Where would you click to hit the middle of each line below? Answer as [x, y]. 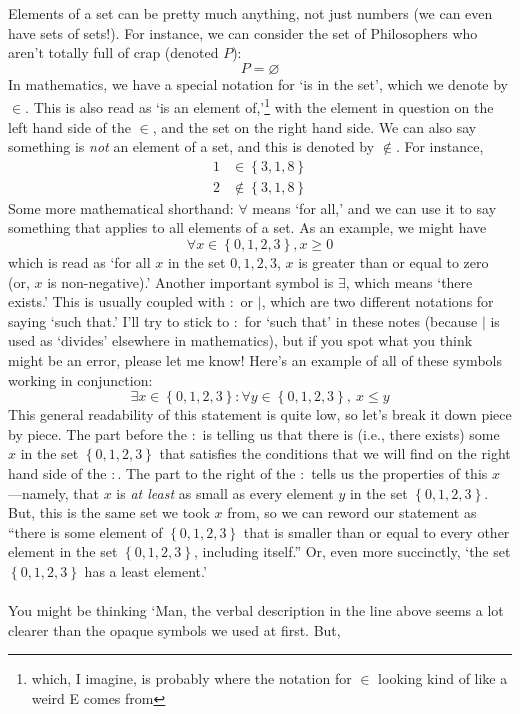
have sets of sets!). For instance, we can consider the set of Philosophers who [243, 32]
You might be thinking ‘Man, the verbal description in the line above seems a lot [256, 610]
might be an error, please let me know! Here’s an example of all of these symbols [255, 360]
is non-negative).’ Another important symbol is [190, 281]
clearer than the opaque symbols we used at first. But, [174, 629]
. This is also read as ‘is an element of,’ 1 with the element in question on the [259, 106]
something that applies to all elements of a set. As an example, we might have [247, 227]
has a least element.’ [145, 570]
